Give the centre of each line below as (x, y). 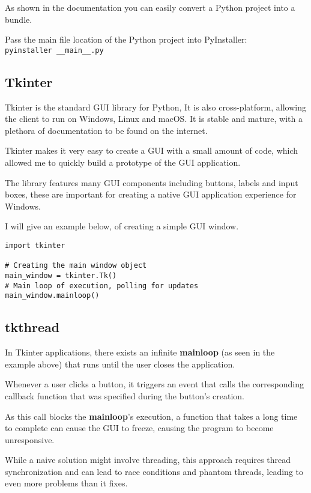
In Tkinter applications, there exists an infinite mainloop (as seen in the (140, 352)
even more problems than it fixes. (66, 483)
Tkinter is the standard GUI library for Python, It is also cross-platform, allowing (155, 107)
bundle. (19, 19)
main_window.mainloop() (52, 296)
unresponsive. (30, 439)
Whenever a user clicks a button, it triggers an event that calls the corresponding (154, 384)
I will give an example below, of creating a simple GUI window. (122, 226)
